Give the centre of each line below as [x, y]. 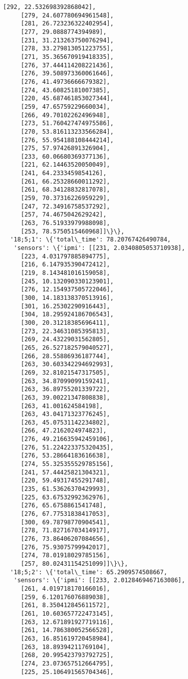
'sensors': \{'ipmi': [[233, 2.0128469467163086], [99, 580]
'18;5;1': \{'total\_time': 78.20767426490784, [91, 240]
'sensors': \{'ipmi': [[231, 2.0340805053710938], [99, 248]
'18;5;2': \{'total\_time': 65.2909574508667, [89, 572]
